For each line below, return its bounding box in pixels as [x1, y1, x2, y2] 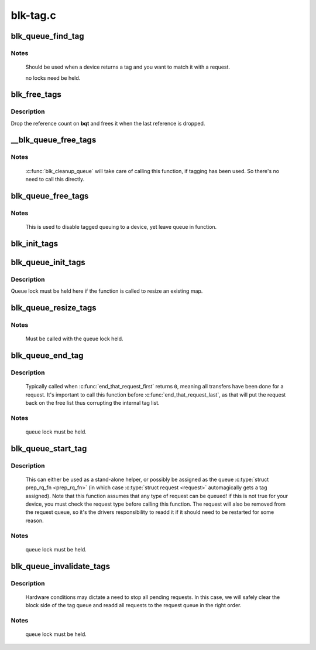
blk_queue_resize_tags [11, 303, 97, 313]
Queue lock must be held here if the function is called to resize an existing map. [11, 287, 203, 294]
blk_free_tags [11, 90, 61, 100]
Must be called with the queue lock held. [25, 335, 123, 343]
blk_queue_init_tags [11, 257, 85, 267]
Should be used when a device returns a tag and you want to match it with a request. [25, 63, 231, 70]
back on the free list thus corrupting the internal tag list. [25, 399, 160, 406]
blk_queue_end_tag [11, 350, 84, 360]
